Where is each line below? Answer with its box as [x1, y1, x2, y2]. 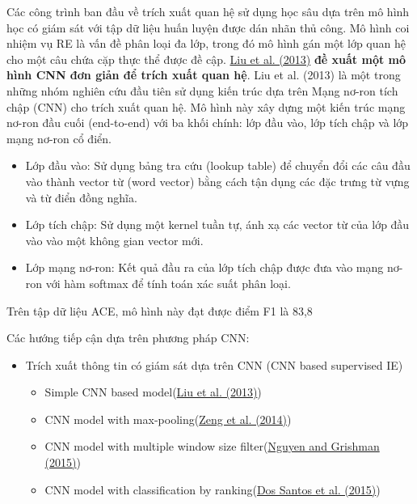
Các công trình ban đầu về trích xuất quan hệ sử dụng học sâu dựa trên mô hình [6, 3, 410, 19]
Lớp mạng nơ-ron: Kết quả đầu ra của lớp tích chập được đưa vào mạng [25, 259, 384, 276]
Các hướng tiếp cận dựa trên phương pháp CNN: [6, 329, 250, 346]
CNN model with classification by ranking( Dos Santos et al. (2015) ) [44, 481, 381, 498]
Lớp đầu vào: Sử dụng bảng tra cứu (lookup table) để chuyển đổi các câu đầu [25, 157, 411, 174]
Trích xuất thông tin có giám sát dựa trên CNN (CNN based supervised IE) [25, 356, 403, 373]
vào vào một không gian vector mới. [25, 231, 204, 248]
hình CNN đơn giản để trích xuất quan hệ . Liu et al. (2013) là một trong [6, 66, 401, 83]
